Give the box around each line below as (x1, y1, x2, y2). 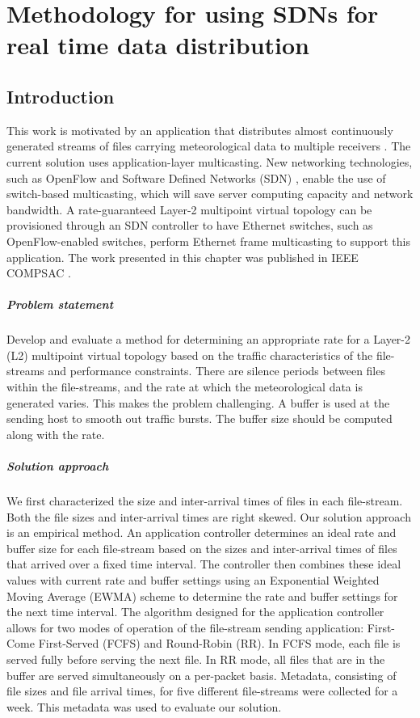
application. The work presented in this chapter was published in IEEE (6, 248, 359, 265)
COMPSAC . (6, 264, 71, 281)
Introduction (6, 83, 115, 108)
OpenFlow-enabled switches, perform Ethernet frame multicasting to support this (6, 232, 410, 249)
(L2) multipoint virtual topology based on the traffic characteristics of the (6, 346, 373, 363)
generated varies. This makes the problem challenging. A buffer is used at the (6, 394, 390, 411)
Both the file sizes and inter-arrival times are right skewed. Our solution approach (6, 508, 411, 525)
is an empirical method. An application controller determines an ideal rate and (6, 524, 397, 541)
